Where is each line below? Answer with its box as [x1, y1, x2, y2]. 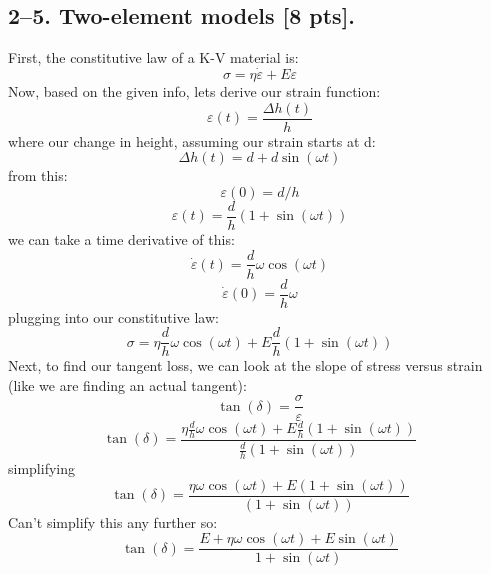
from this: [8, 165, 68, 186]
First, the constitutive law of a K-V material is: [8, 47, 299, 68]
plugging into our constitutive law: [8, 306, 219, 327]
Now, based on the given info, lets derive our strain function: [8, 81, 381, 102]
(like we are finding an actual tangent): [8, 374, 247, 395]
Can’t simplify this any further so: [8, 511, 218, 532]
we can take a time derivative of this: [8, 228, 235, 249]
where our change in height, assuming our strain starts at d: [8, 130, 376, 151]
